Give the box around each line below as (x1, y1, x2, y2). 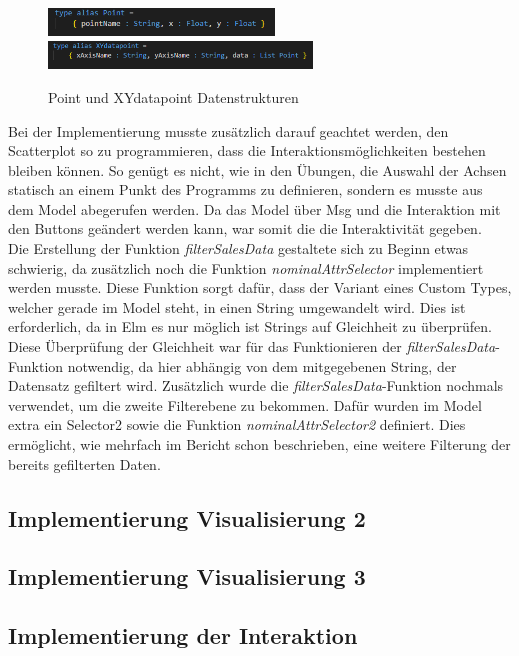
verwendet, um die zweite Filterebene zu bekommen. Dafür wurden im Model (8, 394, 482, 415)
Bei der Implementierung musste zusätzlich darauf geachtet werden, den (8, 120, 449, 141)
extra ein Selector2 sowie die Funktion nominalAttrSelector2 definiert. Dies (8, 414, 466, 435)
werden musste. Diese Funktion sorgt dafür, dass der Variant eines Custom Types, (8, 277, 512, 298)
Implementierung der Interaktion (8, 620, 358, 651)
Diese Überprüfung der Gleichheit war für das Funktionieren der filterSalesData (8, 336, 496, 357)
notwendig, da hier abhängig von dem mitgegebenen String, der (67, 355, 457, 376)
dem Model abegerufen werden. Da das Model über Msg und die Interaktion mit (8, 198, 501, 219)
